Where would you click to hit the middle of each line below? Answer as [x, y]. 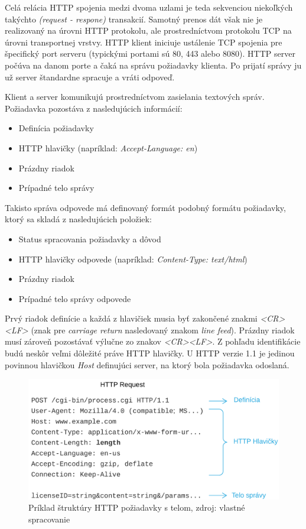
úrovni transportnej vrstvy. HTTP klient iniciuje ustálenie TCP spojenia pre [144, 42]
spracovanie [49, 519]
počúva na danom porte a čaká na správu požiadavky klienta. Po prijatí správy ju [153, 65]
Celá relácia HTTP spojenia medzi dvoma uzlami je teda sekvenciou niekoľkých [149, 7]
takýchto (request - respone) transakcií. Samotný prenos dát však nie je [134, 19]
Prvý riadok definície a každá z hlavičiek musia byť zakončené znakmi [131, 318]
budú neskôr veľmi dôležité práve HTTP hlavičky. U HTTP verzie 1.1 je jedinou [150, 353]
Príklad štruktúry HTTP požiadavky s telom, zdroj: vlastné [137, 507]
